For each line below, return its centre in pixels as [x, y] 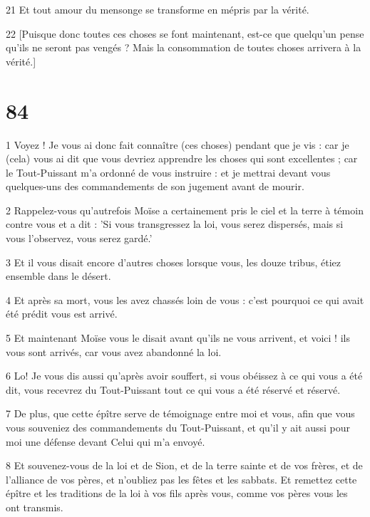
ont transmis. [35, 507]
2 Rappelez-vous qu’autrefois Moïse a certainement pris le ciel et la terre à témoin [185, 210]
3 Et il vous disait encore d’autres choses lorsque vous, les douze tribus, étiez [173, 262]
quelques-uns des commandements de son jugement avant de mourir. [155, 186]
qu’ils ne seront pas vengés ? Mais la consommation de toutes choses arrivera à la [184, 47]
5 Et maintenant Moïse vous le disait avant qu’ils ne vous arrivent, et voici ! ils [178, 338]
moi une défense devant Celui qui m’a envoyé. [106, 441]
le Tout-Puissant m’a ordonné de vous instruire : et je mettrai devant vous [168, 172]
